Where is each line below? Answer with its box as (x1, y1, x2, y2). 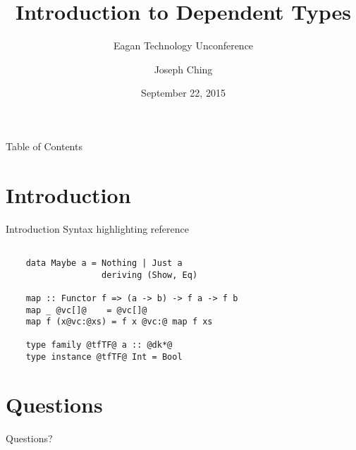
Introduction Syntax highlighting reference (6, 221, 189, 236)
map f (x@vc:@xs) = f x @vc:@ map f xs (25, 317, 213, 327)
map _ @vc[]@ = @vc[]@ (25, 305, 147, 315)
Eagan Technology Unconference (113, 38, 254, 53)
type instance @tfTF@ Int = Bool (25, 352, 183, 363)
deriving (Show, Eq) (102, 269, 198, 280)
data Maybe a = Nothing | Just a (25, 257, 183, 268)
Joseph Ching (154, 61, 213, 76)
